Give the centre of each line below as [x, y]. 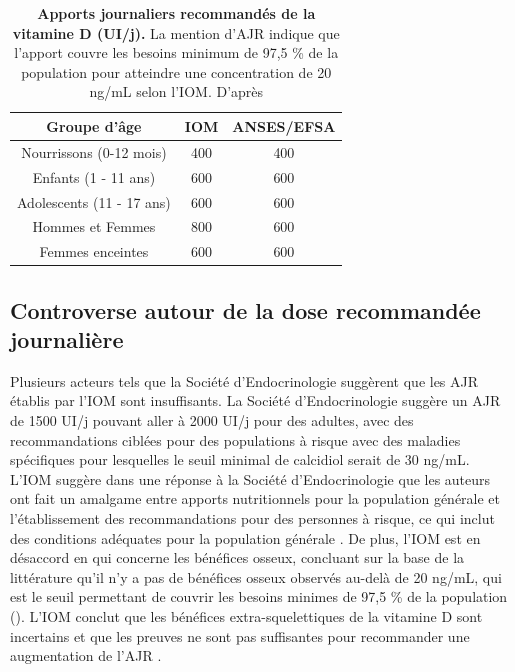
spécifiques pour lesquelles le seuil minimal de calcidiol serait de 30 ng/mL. [240, 459]
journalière [67, 339]
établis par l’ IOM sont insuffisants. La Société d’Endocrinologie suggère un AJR [255, 400]
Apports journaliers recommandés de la [176, 13]
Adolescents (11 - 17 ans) [94, 201]
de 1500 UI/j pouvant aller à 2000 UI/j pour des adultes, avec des [212, 420]
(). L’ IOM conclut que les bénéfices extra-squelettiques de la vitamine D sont [246, 616]
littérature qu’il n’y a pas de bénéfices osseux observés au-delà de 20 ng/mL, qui [256, 576]
